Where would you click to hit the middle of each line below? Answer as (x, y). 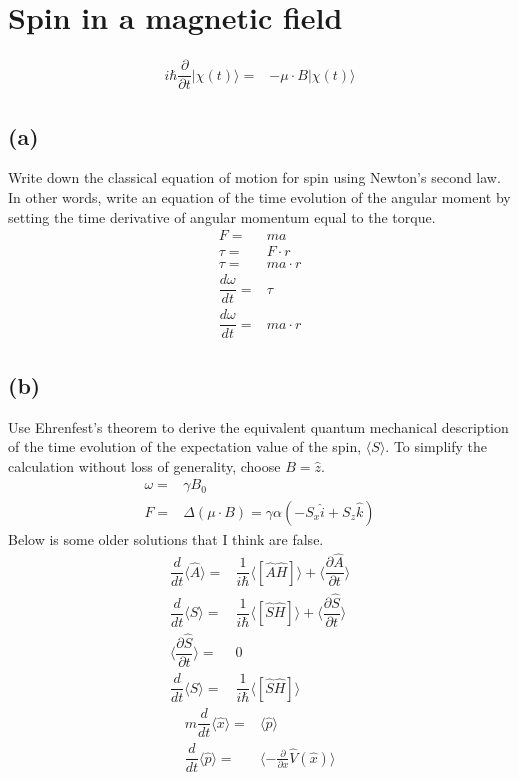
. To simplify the (436, 446)
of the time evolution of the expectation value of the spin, (185, 446)
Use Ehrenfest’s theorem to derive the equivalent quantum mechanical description (258, 426)
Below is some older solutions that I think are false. (166, 538)
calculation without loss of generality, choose (144, 465)
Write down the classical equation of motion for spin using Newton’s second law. (254, 177)
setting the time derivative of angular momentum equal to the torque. (222, 216)
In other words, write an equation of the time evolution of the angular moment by (259, 197)
